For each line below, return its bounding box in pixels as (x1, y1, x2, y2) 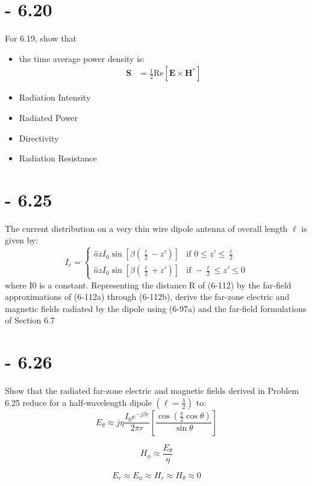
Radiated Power (19, 111, 78, 123)
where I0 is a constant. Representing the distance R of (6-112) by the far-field (5, 278, 292, 291)
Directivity (19, 131, 59, 144)
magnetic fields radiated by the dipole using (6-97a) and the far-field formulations (5, 302, 307, 314)
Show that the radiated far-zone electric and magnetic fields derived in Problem (5, 384, 299, 397)
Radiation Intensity (19, 91, 91, 104)
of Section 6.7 (5, 314, 55, 326)
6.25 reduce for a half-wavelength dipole (5, 396, 152, 408)
